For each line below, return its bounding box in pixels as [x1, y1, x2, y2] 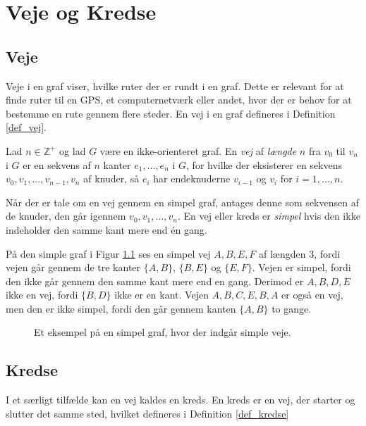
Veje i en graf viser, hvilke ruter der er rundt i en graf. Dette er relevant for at [6, 78, 344, 93]
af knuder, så [83, 171, 140, 186]
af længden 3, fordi [259, 246, 341, 261]
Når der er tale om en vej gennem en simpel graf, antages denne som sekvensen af [6, 194, 359, 209]
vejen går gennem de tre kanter [6, 260, 141, 275]
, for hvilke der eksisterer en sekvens [186, 157, 342, 172]
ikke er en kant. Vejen [114, 287, 209, 302]
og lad [59, 143, 86, 158]
